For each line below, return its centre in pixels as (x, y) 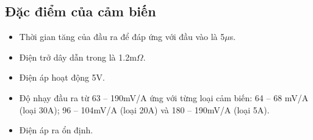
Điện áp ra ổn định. (56, 130)
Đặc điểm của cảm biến (81, 11)
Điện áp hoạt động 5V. (62, 77)
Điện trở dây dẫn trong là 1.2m (78, 57)
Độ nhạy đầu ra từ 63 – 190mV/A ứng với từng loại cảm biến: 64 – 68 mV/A (164, 97)
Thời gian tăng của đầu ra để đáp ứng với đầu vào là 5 (122, 37)
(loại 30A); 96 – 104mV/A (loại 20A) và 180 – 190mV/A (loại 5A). (144, 109)
